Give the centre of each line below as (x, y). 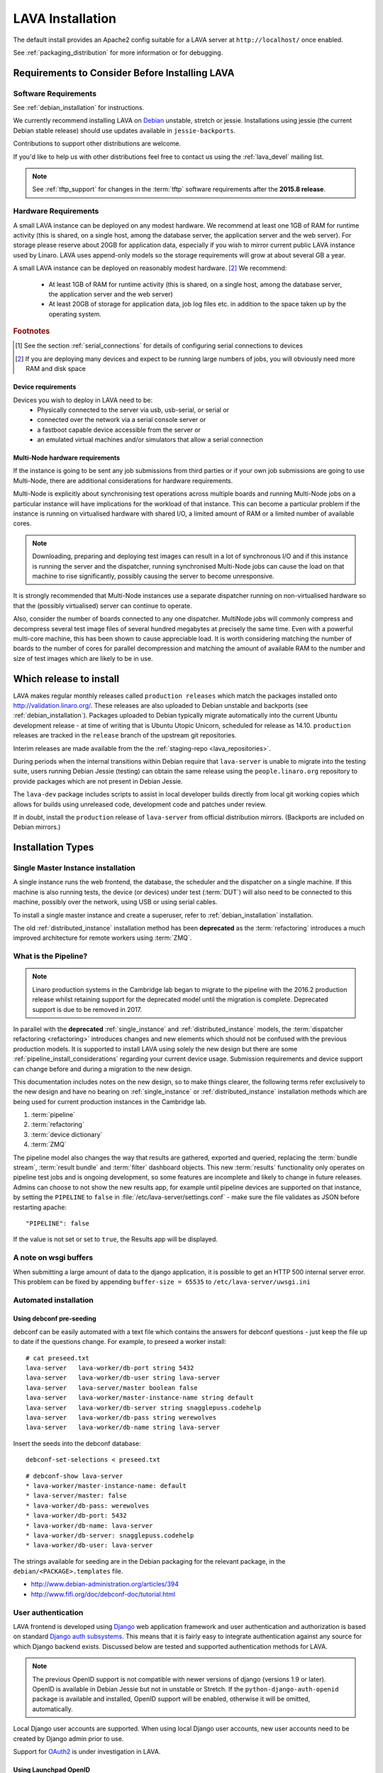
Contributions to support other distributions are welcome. (97, 144)
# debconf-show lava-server (74, 1476)
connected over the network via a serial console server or (122, 420)
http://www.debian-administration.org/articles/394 (105, 1584)
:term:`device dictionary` (67, 1134)
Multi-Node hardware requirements (67, 458)
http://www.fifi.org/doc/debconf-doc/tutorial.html (103, 1594)
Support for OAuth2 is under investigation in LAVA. (87, 1751)
